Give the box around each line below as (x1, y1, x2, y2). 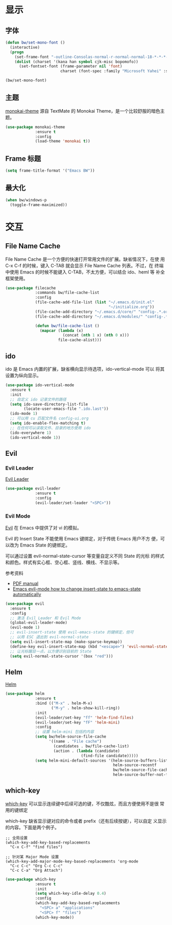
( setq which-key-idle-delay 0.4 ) (35, 891, 106, 896)
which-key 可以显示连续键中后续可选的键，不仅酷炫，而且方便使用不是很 (5, 801, 159, 807)
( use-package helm (5, 691, 45, 697)
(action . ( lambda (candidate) (53, 748, 120, 753)
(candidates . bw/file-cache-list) (53, 743, 130, 749)
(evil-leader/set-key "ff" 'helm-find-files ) (35, 715, 134, 720)
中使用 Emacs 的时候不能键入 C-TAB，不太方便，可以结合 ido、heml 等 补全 (5, 269, 165, 275)
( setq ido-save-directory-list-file (10, 402, 88, 407)
